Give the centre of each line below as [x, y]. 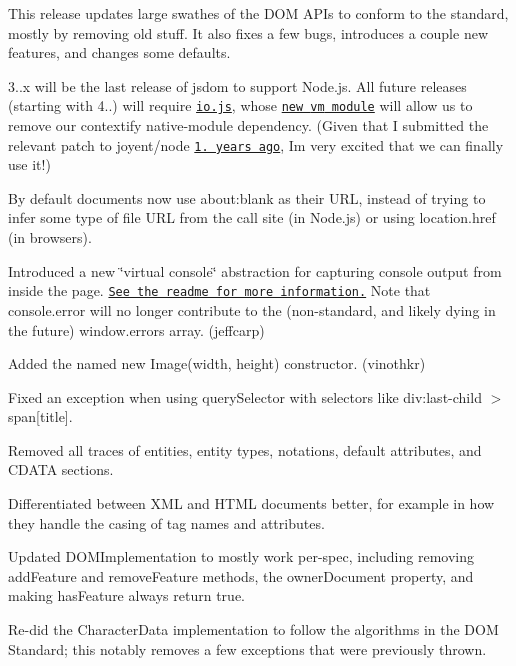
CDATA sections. [61, 469]
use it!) [29, 164]
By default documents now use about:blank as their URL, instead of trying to [247, 197]
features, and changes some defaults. [119, 52]
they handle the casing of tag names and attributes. [166, 522]
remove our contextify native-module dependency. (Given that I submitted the [248, 125]
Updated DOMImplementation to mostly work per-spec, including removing [241, 556]
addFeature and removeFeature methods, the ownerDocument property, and [241, 575]
